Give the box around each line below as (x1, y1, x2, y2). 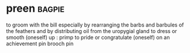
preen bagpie (6, 2, 65, 15)
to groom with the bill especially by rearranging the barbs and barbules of (6, 21, 184, 28)
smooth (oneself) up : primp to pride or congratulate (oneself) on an (6, 34, 170, 41)
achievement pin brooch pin (6, 40, 74, 47)
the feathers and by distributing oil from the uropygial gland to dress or (6, 27, 177, 34)
